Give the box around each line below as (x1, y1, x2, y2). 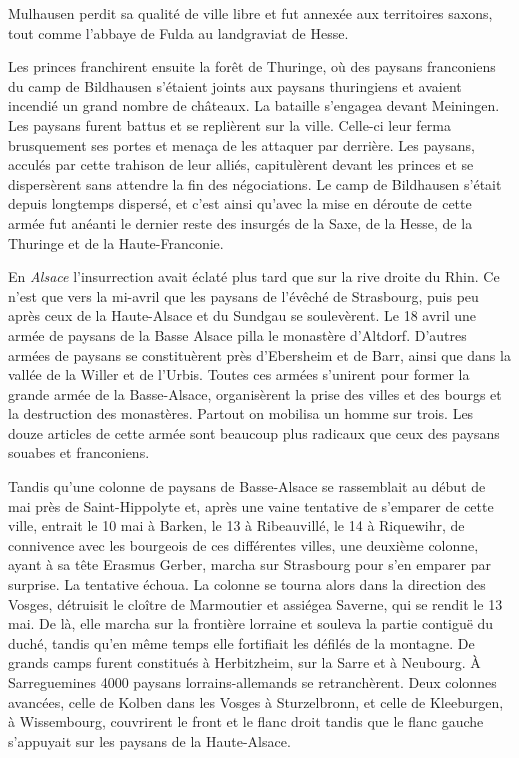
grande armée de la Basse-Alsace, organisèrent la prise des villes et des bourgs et (8, 383, 502, 404)
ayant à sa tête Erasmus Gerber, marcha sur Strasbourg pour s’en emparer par (8, 554, 492, 575)
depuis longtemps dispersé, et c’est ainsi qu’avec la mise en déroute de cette (8, 193, 472, 214)
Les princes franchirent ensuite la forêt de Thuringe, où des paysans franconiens (8, 56, 496, 77)
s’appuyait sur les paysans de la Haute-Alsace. (8, 730, 291, 751)
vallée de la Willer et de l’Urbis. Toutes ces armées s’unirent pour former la (8, 364, 470, 385)
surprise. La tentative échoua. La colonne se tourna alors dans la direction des (8, 574, 486, 595)
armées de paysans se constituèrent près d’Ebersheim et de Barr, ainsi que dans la (8, 344, 511, 365)
